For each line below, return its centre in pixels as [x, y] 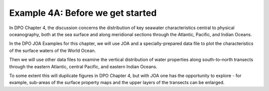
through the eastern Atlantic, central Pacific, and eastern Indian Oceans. [83, 66]
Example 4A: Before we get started [83, 13]
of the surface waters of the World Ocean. [53, 50]
